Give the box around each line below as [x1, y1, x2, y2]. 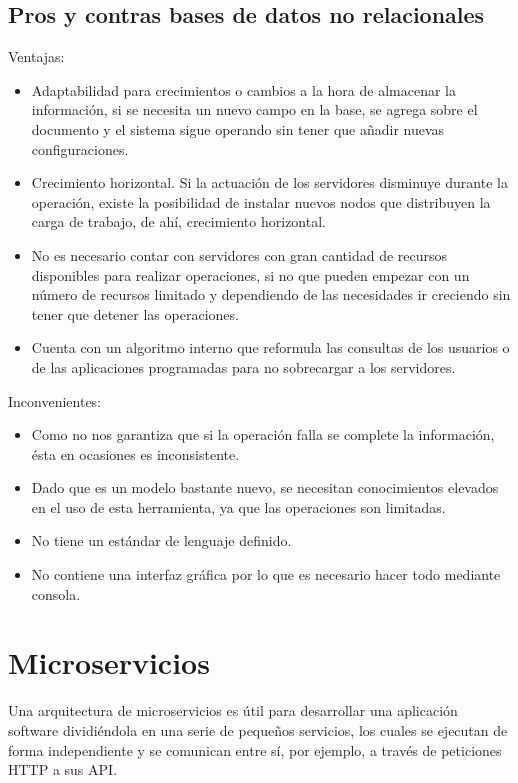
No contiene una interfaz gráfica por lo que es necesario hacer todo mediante [31, 564, 501, 585]
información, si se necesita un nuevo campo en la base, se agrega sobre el [31, 99, 478, 120]
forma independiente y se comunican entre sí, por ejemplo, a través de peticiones [8, 739, 502, 760]
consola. [31, 583, 81, 604]
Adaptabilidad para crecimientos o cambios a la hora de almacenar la [31, 79, 456, 100]
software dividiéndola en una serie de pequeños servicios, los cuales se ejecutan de [8, 719, 508, 740]
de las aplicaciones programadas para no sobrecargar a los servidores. [31, 356, 456, 377]
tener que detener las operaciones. [31, 303, 239, 324]
